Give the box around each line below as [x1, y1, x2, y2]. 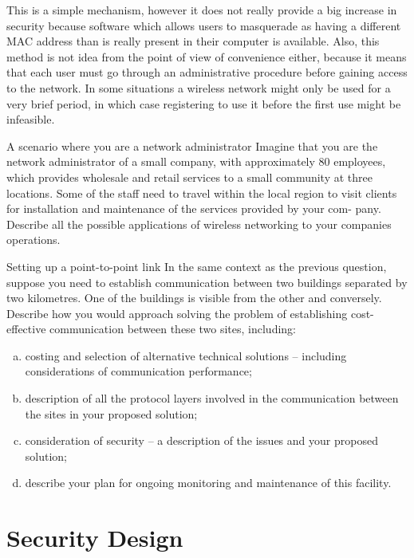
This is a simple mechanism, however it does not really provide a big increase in [6, 2, 397, 18]
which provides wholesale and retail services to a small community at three [6, 168, 373, 185]
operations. [6, 231, 61, 248]
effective [6, 320, 46, 337]
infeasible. [6, 111, 55, 128]
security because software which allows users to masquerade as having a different [6, 17, 401, 33]
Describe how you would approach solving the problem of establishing [6, 305, 348, 321]
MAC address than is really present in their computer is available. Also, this [6, 33, 380, 49]
